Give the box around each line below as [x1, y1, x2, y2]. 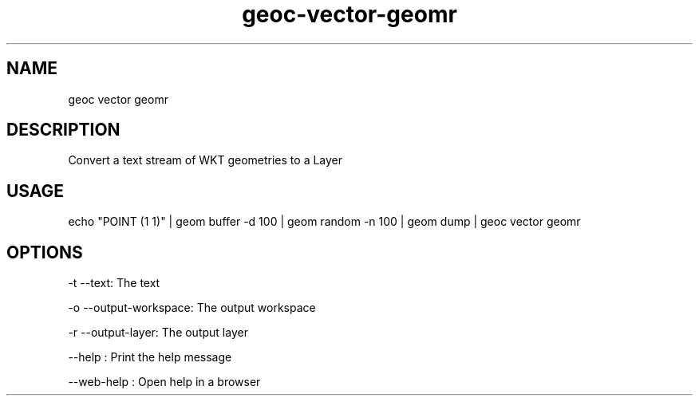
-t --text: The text [68, 276, 160, 290]
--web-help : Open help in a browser [68, 375, 261, 389]
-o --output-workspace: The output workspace [68, 301, 316, 315]
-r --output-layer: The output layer [68, 325, 248, 340]
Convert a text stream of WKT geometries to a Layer [68, 153, 343, 167]
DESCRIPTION [6, 120, 120, 140]
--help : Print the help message [68, 350, 232, 365]
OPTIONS [6, 242, 83, 262]
